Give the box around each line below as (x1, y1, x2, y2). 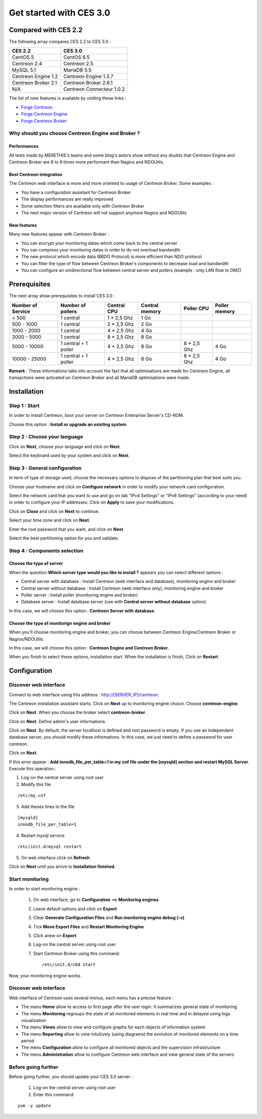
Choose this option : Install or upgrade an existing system (9, 421, 127, 427)
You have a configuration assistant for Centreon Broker (21, 189, 131, 195)
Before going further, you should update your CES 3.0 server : (9, 1074, 133, 1080)
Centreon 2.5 (63, 60, 94, 67)
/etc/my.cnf (17, 793, 46, 798)
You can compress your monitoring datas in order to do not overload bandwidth (21, 247, 180, 253)
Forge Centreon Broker (21, 118, 67, 124)
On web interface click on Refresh (21, 854, 90, 861)
